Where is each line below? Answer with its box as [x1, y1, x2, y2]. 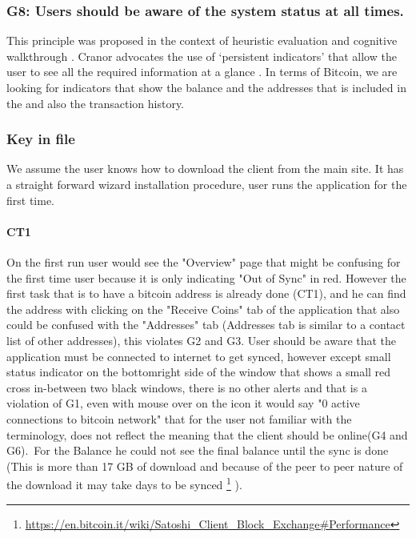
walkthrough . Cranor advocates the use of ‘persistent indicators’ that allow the [6, 47, 397, 64]
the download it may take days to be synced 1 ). [6, 474, 242, 492]
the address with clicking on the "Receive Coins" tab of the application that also [6, 300, 400, 317]
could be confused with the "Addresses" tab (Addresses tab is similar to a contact [6, 316, 406, 333]
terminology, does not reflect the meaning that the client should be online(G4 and [6, 426, 408, 443]
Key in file [6, 129, 75, 149]
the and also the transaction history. [6, 94, 184, 111]
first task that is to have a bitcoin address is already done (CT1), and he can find [6, 285, 406, 302]
